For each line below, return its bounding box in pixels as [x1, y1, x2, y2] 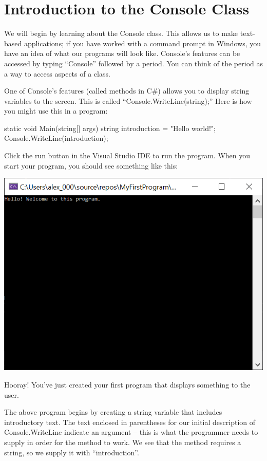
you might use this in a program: [4, 105, 108, 116]
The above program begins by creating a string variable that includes [4, 407, 222, 417]
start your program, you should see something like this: [4, 160, 178, 171]
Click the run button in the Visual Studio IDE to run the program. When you [4, 150, 251, 161]
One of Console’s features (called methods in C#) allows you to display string [4, 85, 250, 96]
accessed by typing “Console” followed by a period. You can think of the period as [4, 58, 263, 68]
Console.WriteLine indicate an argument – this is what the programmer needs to [4, 427, 258, 437]
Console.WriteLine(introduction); [4, 133, 108, 143]
